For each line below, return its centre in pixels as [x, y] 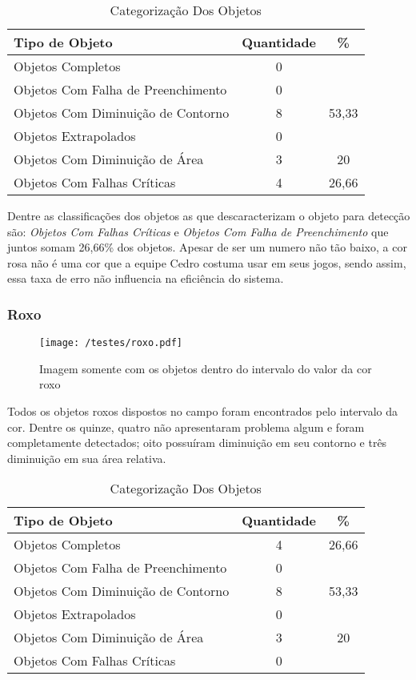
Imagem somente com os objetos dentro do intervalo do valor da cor [206, 368]
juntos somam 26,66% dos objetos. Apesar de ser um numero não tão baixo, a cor [207, 247]
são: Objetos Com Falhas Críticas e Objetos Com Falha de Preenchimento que [198, 231]
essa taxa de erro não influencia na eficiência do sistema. [146, 278]
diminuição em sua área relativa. [87, 458]
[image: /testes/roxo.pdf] [111, 343]
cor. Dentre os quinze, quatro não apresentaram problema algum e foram [186, 427]
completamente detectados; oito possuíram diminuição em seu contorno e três [197, 443]
